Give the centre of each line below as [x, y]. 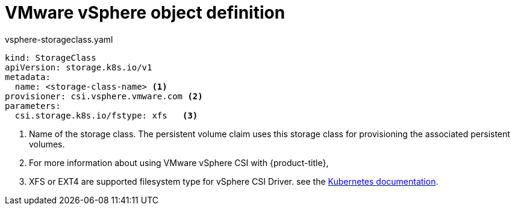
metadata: [28, 77]
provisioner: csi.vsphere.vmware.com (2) [104, 96]
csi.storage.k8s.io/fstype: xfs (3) [106, 115]
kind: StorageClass [51, 57]
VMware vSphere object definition [145, 13]
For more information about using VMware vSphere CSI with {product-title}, [179, 162]
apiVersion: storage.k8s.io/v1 [79, 67]
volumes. [47, 144]
